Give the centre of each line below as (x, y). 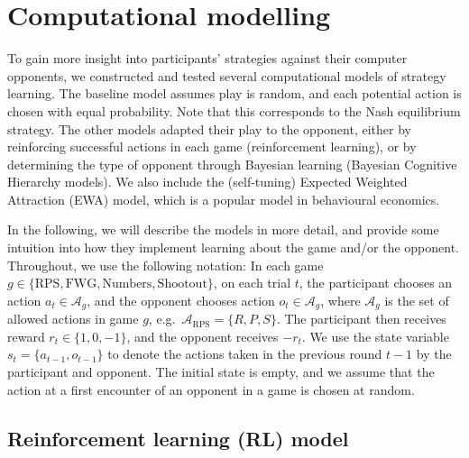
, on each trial (252, 283)
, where (340, 300)
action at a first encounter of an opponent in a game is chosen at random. (211, 389)
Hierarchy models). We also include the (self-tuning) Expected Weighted (207, 182)
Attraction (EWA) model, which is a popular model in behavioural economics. (224, 199)
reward (26, 336)
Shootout (182, 284)
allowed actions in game (73, 319)
